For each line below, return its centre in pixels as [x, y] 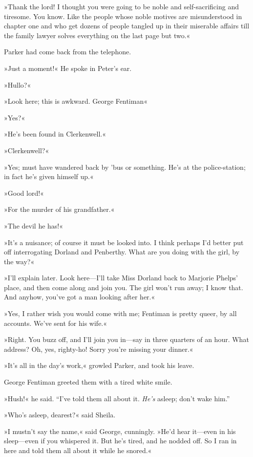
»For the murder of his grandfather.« [59, 209]
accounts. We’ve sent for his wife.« [56, 323]
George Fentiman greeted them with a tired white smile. [88, 382]
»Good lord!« [24, 193]
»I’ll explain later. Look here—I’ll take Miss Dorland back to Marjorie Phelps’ [121, 278]
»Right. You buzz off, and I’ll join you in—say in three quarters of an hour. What [126, 339]
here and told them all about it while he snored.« [78, 450]
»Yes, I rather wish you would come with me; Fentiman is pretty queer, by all [120, 313]
